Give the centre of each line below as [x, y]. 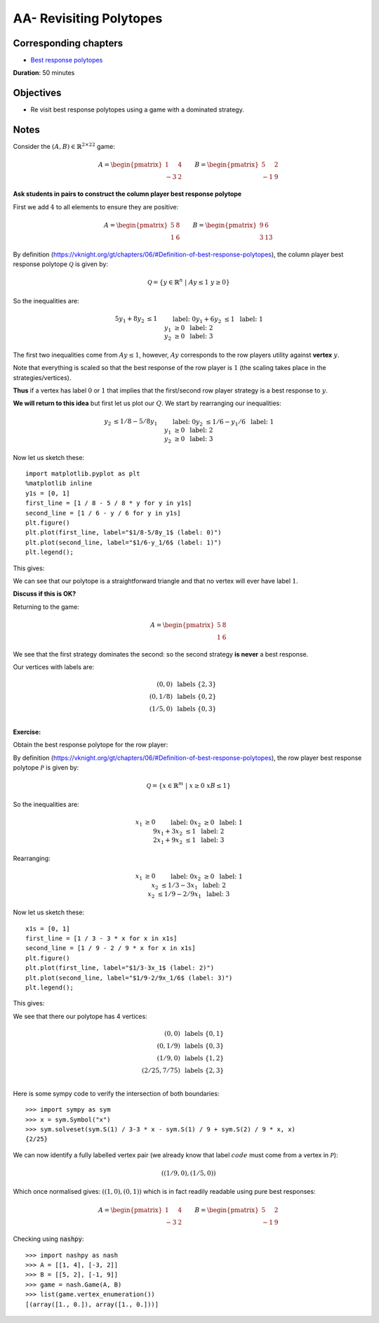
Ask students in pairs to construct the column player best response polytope [127, 194]
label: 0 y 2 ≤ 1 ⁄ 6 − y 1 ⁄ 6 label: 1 [223, 423]
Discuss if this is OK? [45, 594]
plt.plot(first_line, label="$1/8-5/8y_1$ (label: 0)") [124, 533]
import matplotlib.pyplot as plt [83, 474]
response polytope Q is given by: [61, 264]
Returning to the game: [46, 607]
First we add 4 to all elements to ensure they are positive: [96, 206]
